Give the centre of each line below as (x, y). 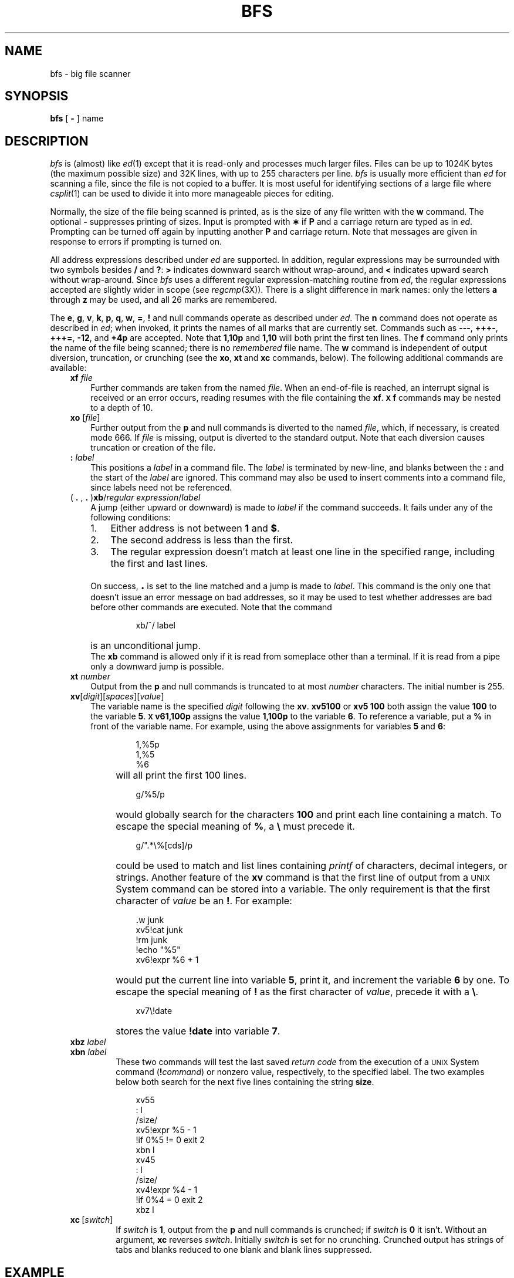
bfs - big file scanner (90, 73)
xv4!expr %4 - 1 (167, 1190)
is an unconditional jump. (146, 646)
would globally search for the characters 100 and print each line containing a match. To (309, 815)
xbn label (88, 1052)
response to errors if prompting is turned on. (136, 242)
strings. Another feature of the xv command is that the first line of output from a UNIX (303, 878)
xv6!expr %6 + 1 (167, 960)
